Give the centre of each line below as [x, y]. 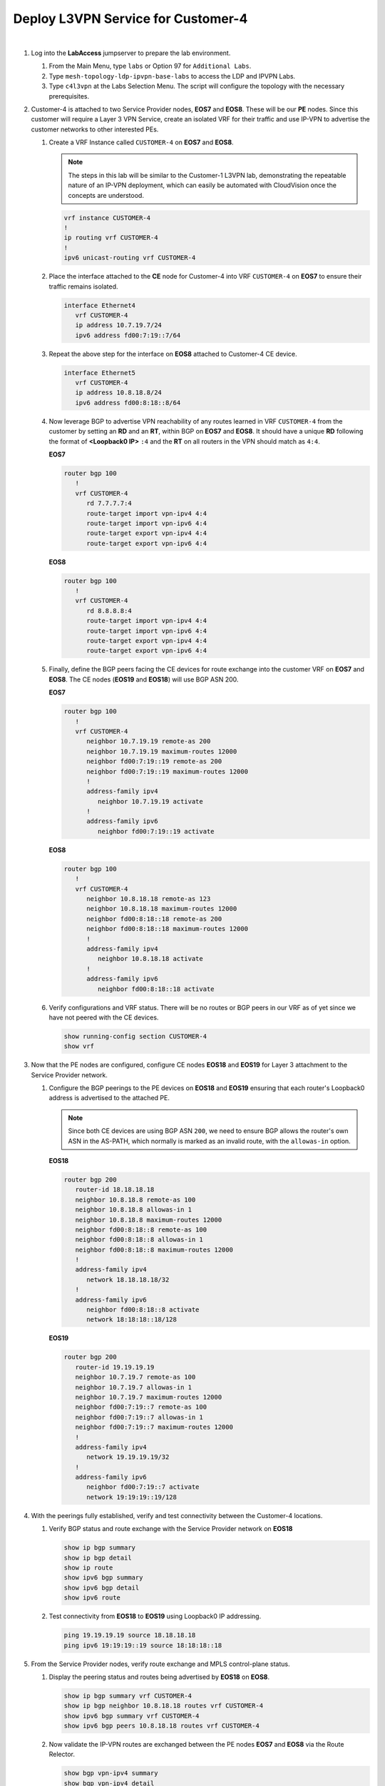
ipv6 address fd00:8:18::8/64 [128, 403]
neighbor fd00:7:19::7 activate [143, 1487]
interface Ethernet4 [99, 305]
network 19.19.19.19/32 [128, 1457]
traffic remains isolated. [83, 286]
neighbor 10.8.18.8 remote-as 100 [135, 1199]
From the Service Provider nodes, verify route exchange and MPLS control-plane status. [160, 1664]
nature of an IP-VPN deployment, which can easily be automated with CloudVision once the [202, 185]
